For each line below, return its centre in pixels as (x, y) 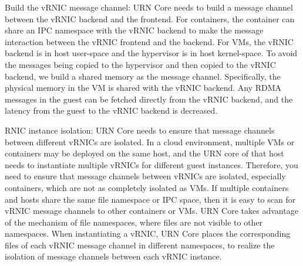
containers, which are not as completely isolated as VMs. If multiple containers (147, 187)
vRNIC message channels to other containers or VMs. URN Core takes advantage (151, 211)
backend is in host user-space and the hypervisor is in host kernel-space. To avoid (151, 53)
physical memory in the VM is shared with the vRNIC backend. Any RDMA (143, 88)
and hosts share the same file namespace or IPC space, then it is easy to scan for (150, 199)
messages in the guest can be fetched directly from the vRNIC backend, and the (149, 99)
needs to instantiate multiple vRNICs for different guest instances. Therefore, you (151, 164)
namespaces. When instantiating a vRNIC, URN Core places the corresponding (148, 233)
